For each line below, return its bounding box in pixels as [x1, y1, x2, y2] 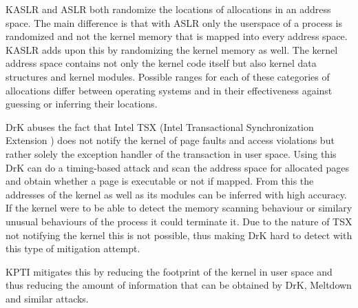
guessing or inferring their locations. [6, 96, 158, 111]
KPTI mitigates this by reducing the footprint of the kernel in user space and [6, 264, 333, 278]
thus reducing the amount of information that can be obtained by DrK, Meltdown [6, 278, 352, 292]
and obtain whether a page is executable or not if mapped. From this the [6, 174, 314, 188]
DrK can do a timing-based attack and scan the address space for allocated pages [6, 160, 349, 174]
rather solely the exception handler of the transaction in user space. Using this [6, 146, 337, 161]
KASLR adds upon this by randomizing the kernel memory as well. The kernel [6, 42, 338, 57]
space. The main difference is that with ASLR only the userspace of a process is [6, 15, 343, 30]
